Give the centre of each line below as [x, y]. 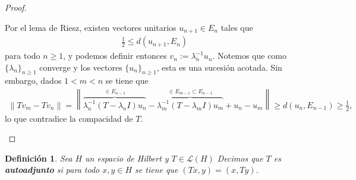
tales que [237, 27]
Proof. [16, 7]
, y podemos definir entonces [115, 56]
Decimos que [240, 158]
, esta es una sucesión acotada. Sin [219, 67]
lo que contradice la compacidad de [69, 118]
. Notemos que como [250, 56]
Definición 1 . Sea [39, 158]
